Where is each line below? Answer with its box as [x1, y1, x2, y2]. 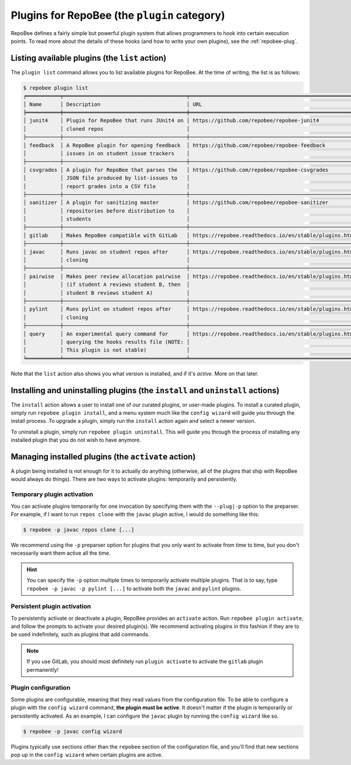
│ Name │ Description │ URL [23, 101, 202, 108]
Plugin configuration [11, 684, 71, 692]
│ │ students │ [23, 216, 190, 223]
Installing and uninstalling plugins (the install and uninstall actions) [11, 385, 280, 395]
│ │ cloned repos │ [23, 125, 190, 132]
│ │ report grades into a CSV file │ [23, 183, 190, 190]
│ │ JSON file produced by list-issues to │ [23, 175, 190, 182]
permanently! [26, 666, 58, 673]
